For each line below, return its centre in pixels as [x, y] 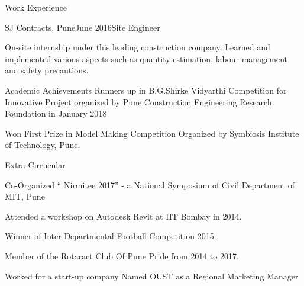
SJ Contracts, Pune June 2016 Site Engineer [83, 27]
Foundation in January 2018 [56, 113]
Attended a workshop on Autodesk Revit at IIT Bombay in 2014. [123, 216]
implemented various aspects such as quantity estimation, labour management [146, 58]
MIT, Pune [25, 196]
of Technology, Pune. [43, 145]
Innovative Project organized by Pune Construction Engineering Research [138, 102]
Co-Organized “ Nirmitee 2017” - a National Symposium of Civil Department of [150, 184]
